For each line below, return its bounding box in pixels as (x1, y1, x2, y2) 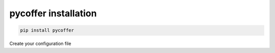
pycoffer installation (9, 8, 97, 19)
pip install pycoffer (20, 28, 74, 33)
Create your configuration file (9, 41, 71, 47)
